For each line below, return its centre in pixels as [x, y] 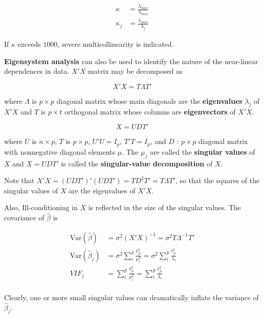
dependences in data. [37, 71]
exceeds [29, 44]
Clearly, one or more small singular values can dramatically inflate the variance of [131, 297]
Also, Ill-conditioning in [41, 207]
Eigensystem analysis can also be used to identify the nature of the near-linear [131, 61]
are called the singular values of [202, 151]
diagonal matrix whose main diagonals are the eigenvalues [150, 100]
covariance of [24, 218]
